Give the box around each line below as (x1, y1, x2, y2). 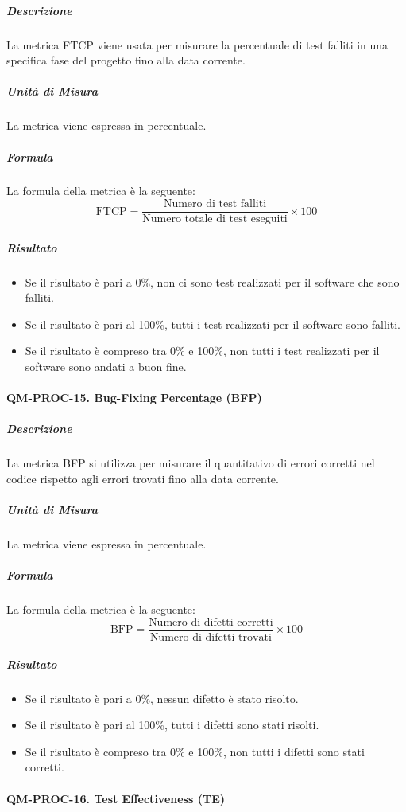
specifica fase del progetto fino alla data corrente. (6, 52, 246, 68)
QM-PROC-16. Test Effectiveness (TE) (6, 790, 225, 806)
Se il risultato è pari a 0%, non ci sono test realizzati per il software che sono (25, 273, 400, 290)
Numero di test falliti (163, 198, 267, 210)
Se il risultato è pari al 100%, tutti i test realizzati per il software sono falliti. (25, 315, 401, 332)
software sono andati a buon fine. (25, 358, 187, 375)
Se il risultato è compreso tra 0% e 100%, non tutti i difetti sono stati (25, 743, 365, 759)
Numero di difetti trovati (149, 631, 272, 643)
